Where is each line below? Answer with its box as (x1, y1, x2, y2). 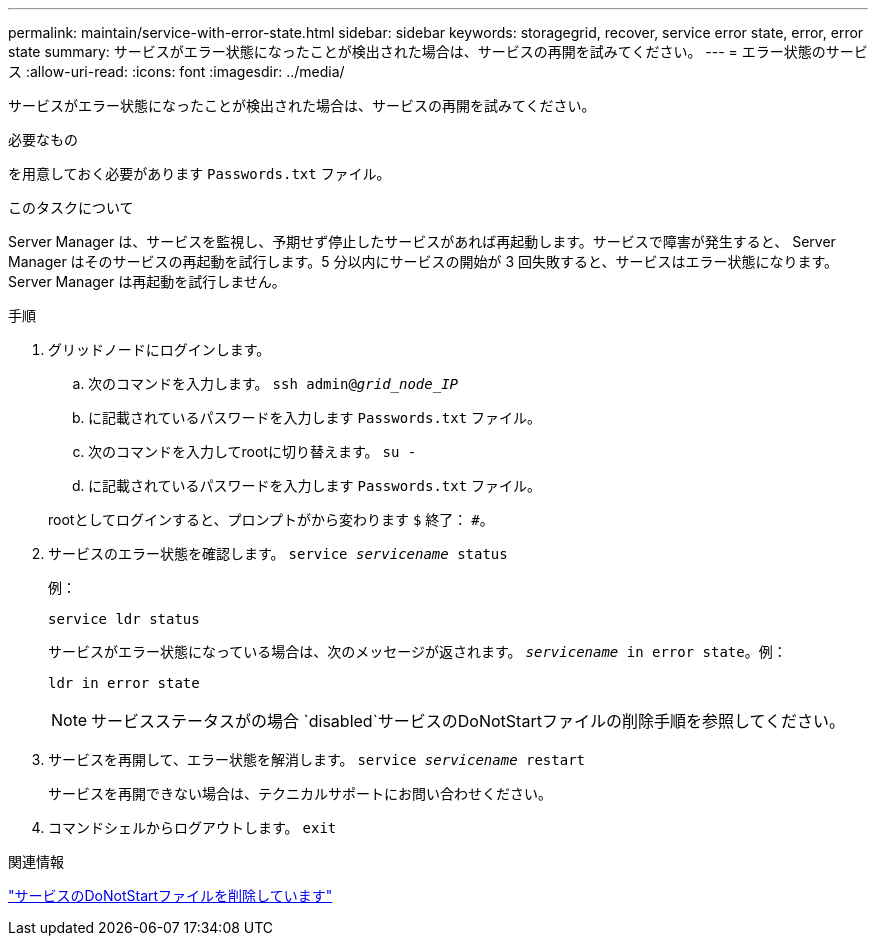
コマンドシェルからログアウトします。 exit (48, 819, 337, 836)
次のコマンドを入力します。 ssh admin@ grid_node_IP (88, 375, 458, 392)
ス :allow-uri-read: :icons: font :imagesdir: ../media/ (8, 63, 345, 80)
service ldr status (48, 611, 200, 627)
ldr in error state (48, 675, 200, 691)
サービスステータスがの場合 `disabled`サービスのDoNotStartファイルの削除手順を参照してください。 (91, 711, 845, 731)
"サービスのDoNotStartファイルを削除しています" (8, 887, 333, 904)
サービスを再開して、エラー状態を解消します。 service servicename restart (48, 751, 586, 768)
